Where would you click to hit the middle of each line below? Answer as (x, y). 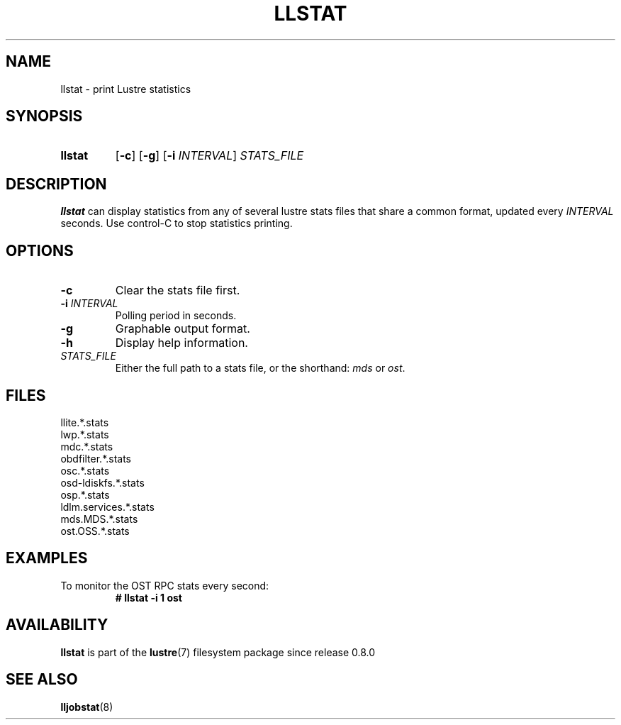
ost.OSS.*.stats (95, 531)
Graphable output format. (183, 329)
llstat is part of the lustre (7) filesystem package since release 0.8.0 (218, 652)
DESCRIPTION (56, 184)
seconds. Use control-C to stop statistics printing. (177, 223)
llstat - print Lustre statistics (126, 89)
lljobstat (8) (87, 707)
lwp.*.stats (85, 434)
